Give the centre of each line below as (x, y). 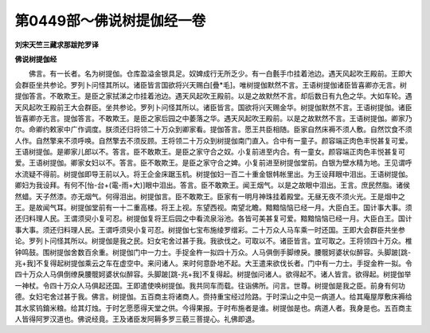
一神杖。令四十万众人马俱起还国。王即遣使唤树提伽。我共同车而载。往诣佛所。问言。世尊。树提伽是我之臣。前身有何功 (210, 285)
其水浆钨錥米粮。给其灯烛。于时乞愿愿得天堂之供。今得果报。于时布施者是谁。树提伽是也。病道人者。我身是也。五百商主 (213, 308)
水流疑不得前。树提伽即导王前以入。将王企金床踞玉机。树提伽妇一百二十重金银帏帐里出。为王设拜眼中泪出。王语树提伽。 (213, 174)
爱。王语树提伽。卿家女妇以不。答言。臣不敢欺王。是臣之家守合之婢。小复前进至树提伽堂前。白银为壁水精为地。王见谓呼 (213, 163)
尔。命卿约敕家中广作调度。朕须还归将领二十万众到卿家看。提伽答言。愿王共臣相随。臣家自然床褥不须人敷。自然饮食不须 (213, 129)
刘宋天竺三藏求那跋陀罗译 (57, 45)
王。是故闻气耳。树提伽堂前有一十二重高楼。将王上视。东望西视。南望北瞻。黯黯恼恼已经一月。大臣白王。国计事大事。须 (213, 208)
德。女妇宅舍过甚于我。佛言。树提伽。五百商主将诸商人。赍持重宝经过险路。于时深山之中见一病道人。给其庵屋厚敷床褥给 (213, 297)
